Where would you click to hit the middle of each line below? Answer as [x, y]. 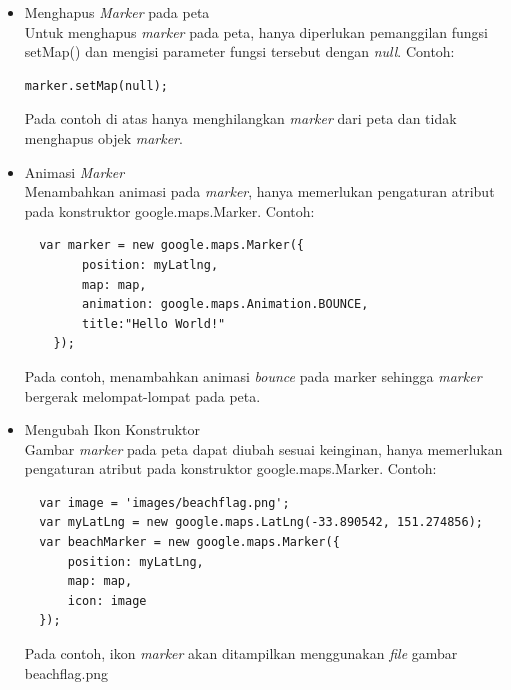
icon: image [107, 600]
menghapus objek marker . [103, 137]
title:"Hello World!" [154, 323]
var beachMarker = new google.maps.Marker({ [189, 542]
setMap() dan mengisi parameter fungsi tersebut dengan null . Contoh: [239, 51]
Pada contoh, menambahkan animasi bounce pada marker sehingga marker [253, 375]
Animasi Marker [74, 171]
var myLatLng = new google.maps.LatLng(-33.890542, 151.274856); [261, 522]
